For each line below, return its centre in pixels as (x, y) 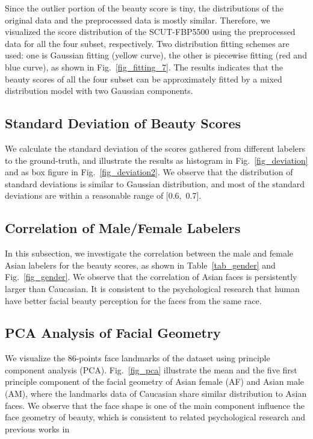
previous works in (37, 428)
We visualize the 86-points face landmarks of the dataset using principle (138, 358)
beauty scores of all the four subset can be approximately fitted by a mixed (144, 79)
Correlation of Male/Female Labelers (123, 228)
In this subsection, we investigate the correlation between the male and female (149, 253)
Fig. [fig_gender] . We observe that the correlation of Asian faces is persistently (151, 277)
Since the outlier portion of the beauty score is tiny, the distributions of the (144, 8)
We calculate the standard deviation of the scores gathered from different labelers (155, 148)
